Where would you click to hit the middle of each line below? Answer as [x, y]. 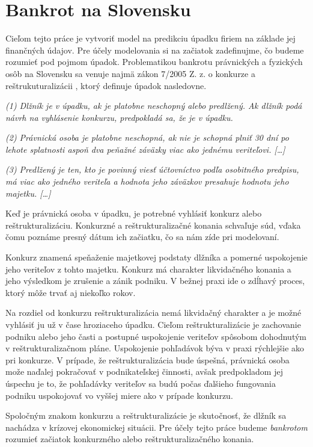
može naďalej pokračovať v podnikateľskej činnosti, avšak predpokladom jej [144, 371]
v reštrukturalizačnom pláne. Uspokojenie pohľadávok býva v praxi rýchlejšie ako [155, 348]
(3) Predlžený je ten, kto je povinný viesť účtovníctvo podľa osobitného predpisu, [152, 169]
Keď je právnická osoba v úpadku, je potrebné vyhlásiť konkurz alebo [134, 213]
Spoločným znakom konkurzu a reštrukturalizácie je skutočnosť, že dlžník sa [146, 415]
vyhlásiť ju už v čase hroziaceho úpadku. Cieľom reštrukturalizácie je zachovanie [153, 324]
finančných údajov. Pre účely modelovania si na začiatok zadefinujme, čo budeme [155, 50]
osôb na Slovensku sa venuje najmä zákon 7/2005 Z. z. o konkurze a [130, 73]
